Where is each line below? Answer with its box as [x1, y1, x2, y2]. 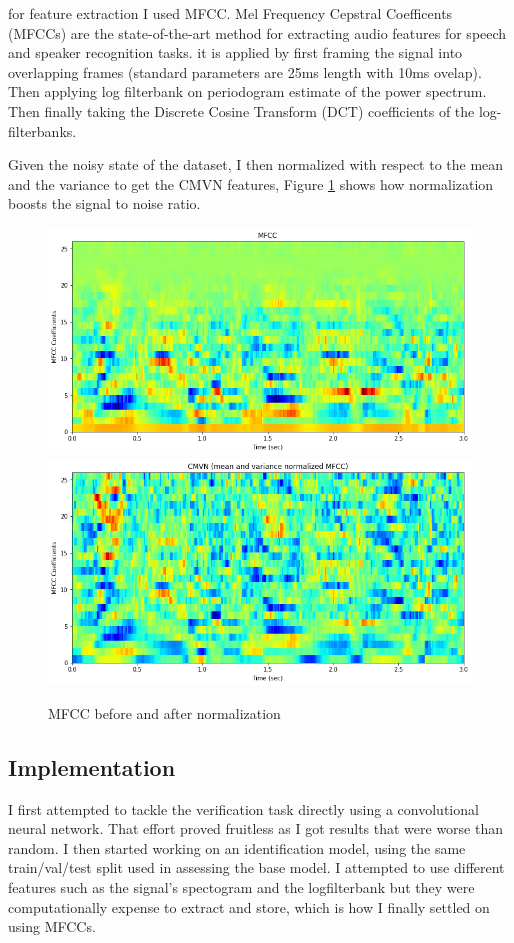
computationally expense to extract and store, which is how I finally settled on [8, 896, 490, 917]
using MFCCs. [8, 916, 96, 937]
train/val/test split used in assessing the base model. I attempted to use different [8, 857, 505, 878]
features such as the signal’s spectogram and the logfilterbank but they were [8, 876, 475, 897]
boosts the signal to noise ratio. [8, 193, 201, 214]
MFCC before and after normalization [48, 702, 281, 723]
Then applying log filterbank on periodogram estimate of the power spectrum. [8, 81, 487, 102]
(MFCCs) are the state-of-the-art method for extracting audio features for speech [8, 22, 507, 43]
